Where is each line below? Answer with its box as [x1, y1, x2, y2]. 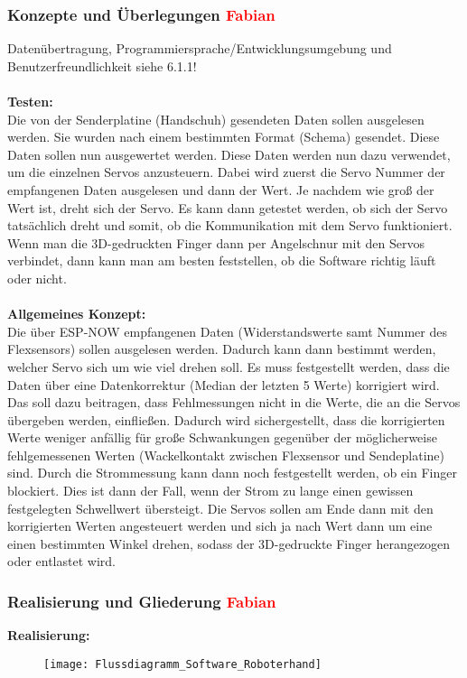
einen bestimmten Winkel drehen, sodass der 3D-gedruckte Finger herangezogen [7, 534, 451, 553]
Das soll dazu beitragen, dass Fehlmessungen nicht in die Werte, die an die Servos [7, 393, 461, 412]
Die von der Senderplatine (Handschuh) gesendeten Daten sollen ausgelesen [7, 109, 425, 128]
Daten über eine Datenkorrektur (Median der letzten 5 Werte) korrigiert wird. [7, 375, 440, 394]
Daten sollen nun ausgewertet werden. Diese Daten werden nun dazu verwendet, [7, 144, 451, 163]
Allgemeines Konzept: [7, 304, 146, 323]
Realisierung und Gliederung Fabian [7, 590, 276, 612]
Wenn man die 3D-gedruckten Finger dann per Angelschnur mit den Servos [7, 233, 425, 252]
